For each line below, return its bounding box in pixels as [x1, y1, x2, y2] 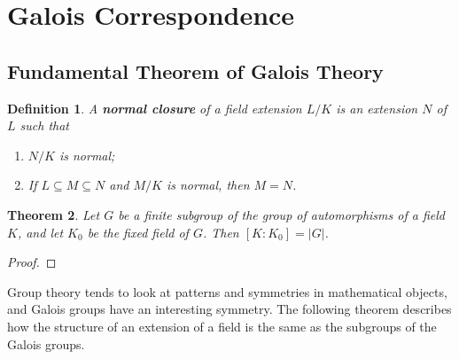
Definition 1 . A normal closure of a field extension [7, 98, 302, 117]
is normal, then [166, 176, 250, 194]
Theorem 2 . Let [7, 205, 100, 223]
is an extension [336, 98, 418, 117]
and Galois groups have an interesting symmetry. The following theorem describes [7, 300, 452, 318]
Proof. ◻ [7, 253, 57, 271]
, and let [17, 222, 64, 241]
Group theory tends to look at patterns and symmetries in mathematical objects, [7, 282, 447, 300]
